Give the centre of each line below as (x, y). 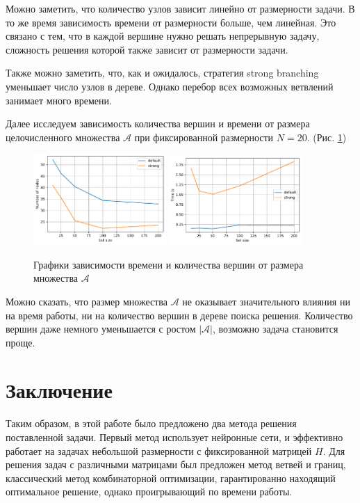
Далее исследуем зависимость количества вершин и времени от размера (158, 123)
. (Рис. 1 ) (327, 137)
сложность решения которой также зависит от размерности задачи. (147, 49)
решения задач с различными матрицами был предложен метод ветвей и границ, (176, 464)
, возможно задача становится (275, 329)
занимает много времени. (59, 100)
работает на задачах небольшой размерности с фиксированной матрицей (159, 450)
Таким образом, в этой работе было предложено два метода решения (151, 423)
